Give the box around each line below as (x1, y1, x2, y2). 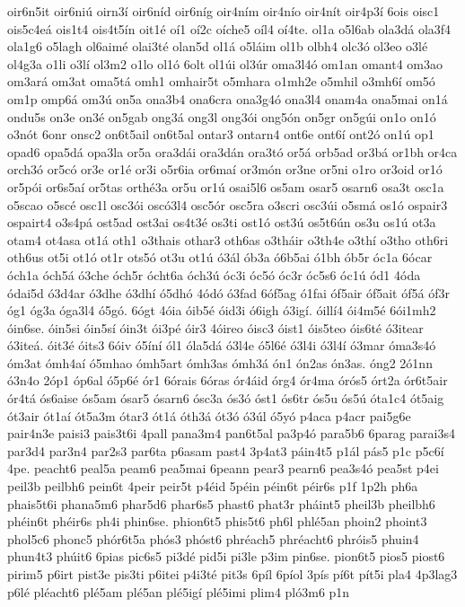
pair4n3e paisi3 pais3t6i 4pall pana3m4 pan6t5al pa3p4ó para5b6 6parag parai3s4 (7, 424, 456, 443)
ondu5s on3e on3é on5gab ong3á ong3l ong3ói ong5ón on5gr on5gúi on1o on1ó (7, 107, 436, 126)
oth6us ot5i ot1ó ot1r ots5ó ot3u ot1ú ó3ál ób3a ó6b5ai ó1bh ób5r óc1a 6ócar (7, 248, 433, 267)
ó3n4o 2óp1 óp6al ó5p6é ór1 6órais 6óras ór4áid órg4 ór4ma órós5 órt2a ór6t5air (7, 371, 448, 390)
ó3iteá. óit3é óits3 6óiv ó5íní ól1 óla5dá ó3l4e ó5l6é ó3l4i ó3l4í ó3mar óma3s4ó (7, 336, 436, 355)
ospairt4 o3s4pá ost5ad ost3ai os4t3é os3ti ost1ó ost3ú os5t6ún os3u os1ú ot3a (7, 213, 436, 232)
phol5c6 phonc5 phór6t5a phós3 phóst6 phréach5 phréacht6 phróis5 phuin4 (7, 529, 419, 548)
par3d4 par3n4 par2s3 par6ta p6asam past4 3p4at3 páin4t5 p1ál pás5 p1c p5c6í (7, 441, 444, 460)
